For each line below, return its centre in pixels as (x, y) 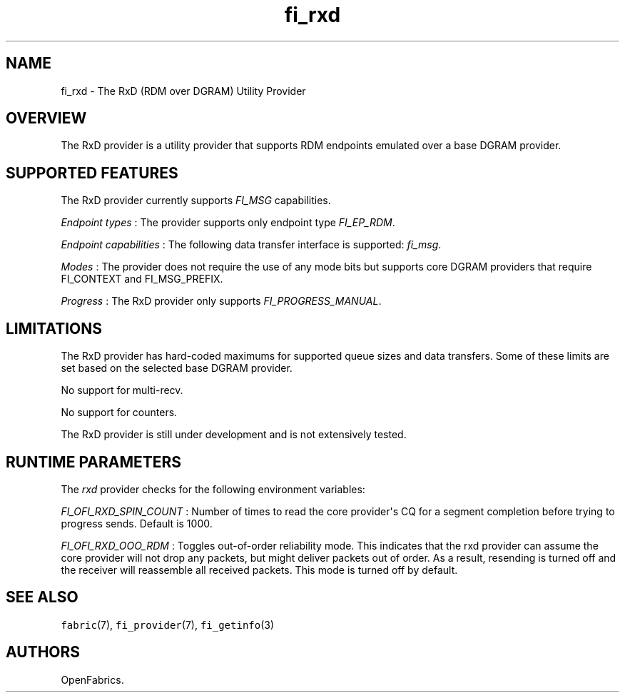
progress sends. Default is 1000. (137, 523)
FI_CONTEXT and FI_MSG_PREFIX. (142, 279)
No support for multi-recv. (122, 390)
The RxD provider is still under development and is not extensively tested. (234, 435)
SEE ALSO (42, 597)
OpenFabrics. (92, 679)
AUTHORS (43, 652)
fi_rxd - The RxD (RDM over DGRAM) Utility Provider (183, 91)
